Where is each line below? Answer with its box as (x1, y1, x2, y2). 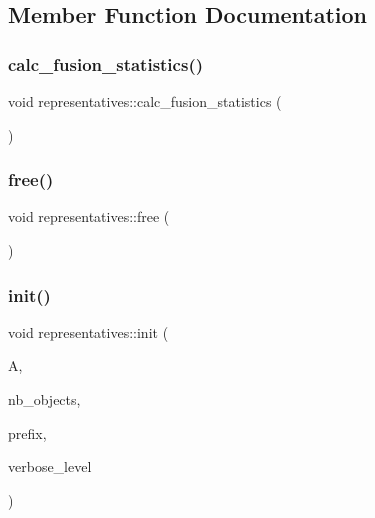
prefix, (8, 422, 47, 443)
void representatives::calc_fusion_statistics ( (8, 91, 282, 111)
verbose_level (8, 456, 92, 477)
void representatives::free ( (8, 206, 170, 227)
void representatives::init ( (8, 321, 169, 342)
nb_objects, (8, 389, 81, 409)
